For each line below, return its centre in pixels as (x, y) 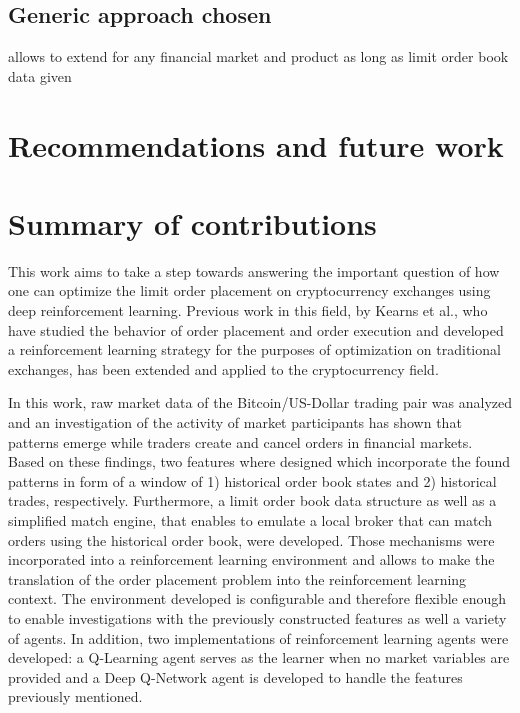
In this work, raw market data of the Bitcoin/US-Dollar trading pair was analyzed (260, 402)
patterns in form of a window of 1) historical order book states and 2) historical (252, 480)
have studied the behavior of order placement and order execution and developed (256, 329)
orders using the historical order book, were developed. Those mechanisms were (251, 539)
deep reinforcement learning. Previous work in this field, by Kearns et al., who (248, 310)
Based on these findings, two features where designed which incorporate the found (259, 461)
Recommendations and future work (256, 144)
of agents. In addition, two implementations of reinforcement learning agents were (258, 637)
